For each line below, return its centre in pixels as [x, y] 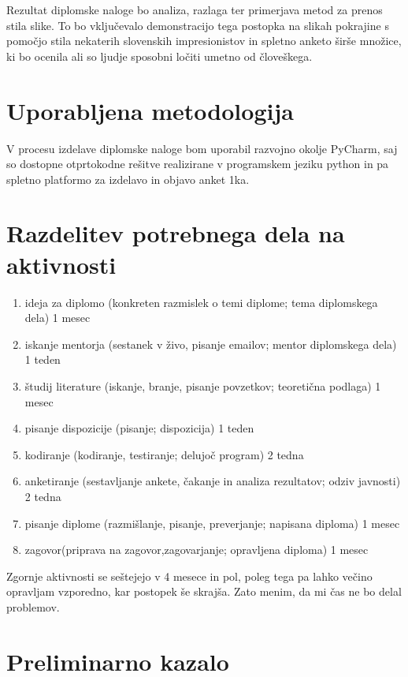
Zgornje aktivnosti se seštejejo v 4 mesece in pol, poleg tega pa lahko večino [189, 576]
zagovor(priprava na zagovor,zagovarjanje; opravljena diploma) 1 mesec [197, 550]
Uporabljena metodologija [150, 110]
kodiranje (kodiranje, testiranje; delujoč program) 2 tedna [164, 454]
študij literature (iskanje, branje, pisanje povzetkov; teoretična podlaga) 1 [203, 385]
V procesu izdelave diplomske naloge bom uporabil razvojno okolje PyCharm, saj [202, 148]
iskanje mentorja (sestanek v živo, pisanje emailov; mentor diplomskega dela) [211, 344]
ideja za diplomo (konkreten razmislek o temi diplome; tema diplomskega [201, 302]
